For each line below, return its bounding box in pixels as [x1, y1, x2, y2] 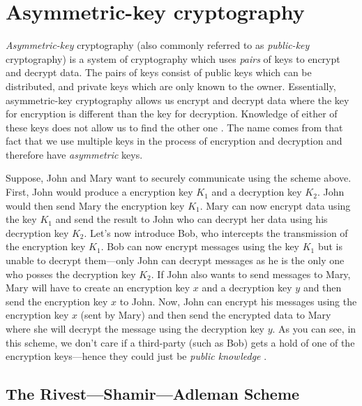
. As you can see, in [272, 321, 356, 335]
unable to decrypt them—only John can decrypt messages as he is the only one [6, 253, 345, 268]
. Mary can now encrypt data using [199, 198, 351, 212]
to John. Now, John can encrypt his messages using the [119, 293, 357, 308]
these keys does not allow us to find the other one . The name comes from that [6, 119, 343, 134]
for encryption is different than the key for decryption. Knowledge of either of [6, 106, 338, 121]
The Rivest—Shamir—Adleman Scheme [6, 383, 300, 405]
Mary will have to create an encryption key [6, 280, 190, 295]
